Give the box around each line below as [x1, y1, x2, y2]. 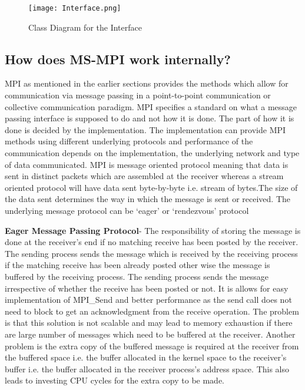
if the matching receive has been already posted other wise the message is [5, 259, 270, 271]
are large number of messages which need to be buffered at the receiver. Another [5, 328, 296, 340]
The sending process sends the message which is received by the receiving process [5, 247, 298, 259]
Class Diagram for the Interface [28, 21, 142, 33]
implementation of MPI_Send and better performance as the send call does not [5, 293, 292, 306]
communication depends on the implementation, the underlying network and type [5, 147, 300, 159]
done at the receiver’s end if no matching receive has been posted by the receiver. [5, 236, 299, 248]
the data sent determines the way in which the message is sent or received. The [5, 193, 291, 205]
